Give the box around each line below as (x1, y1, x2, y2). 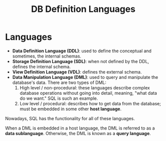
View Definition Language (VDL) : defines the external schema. (12, 69, 142, 75)
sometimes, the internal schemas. (12, 53, 82, 59)
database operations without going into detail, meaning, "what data (19, 90, 157, 96)
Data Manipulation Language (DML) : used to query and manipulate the (12, 74, 159, 80)
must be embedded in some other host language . (19, 106, 122, 112)
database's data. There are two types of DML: (12, 79, 107, 85)
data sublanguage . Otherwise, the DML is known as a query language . (5, 130, 151, 136)
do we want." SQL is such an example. (19, 95, 98, 101)
